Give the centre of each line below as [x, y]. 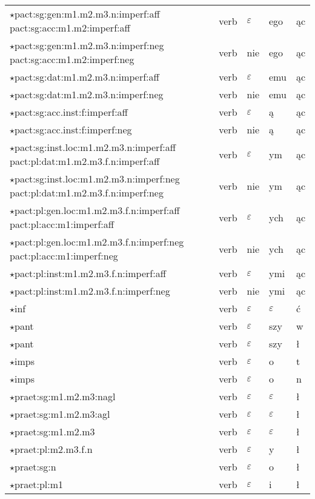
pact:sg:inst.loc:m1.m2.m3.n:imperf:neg [97, 179]
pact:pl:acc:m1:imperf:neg [64, 256]
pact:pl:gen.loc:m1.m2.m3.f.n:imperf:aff [97, 210]
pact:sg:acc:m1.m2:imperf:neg [72, 59]
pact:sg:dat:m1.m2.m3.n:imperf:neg [89, 94]
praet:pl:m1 [39, 484]
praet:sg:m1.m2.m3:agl [62, 414]
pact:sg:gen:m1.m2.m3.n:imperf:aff [87, 14]
